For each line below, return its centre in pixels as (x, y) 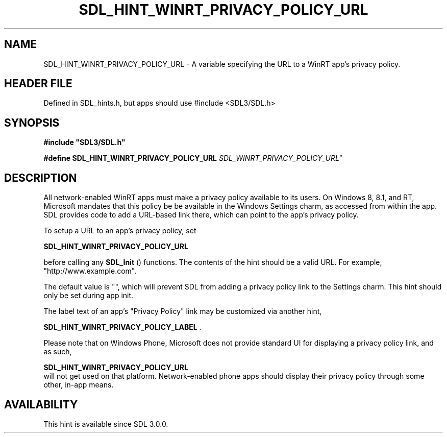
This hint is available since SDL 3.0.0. (106, 424)
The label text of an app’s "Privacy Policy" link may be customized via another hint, (183, 311)
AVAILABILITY (41, 404)
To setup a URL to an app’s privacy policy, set (120, 231)
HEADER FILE (38, 84)
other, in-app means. (79, 385)
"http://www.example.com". (90, 271)
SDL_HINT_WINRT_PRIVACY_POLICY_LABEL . (122, 327)
